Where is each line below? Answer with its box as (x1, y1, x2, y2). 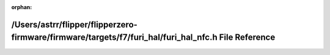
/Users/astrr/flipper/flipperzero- (11, 19, 137, 30)
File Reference (219, 32, 276, 43)
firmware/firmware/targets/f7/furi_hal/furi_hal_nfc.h (11, 32, 218, 43)
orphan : (11, 4, 32, 10)
